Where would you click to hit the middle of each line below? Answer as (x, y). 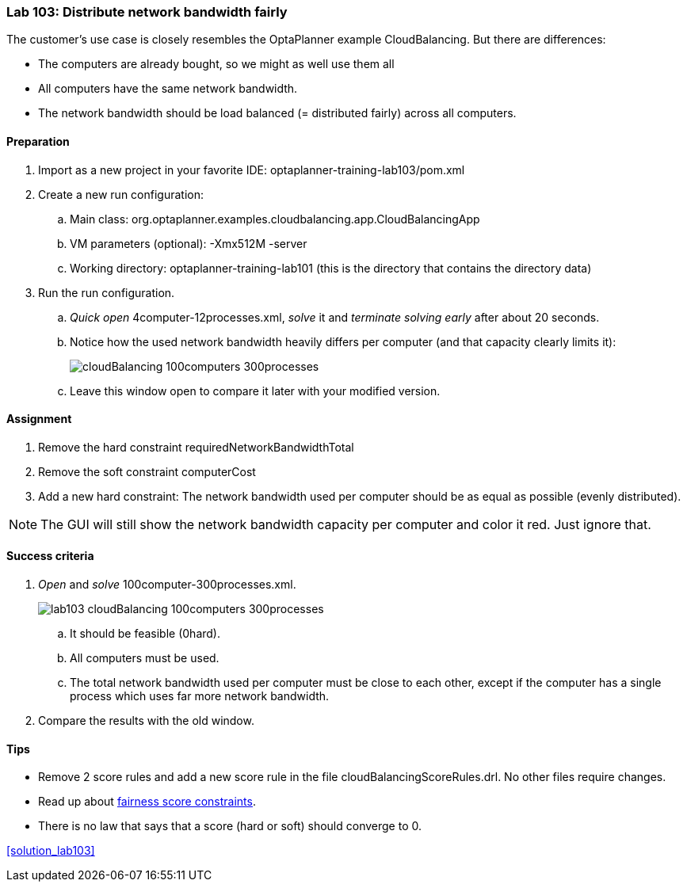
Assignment (39, 419)
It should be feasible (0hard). (145, 634)
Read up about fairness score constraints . (147, 802)
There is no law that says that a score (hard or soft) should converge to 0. (230, 826)
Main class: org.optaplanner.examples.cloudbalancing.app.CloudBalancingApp (275, 219)
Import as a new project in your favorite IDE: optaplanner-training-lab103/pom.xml (252, 170)
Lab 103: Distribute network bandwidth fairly (147, 12)
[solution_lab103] (51, 851)
